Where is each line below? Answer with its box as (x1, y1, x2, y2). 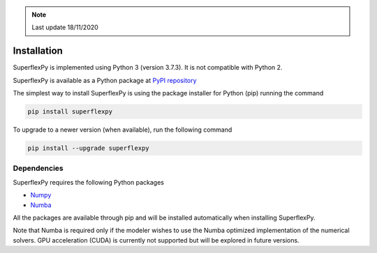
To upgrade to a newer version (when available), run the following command (13, 125, 232, 134)
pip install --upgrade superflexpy (27, 144, 149, 153)
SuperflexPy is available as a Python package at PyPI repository (13, 76, 197, 84)
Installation (13, 45, 63, 57)
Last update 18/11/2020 (31, 23, 99, 31)
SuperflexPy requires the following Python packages (13, 178, 164, 186)
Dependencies (13, 164, 64, 174)
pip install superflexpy (27, 108, 113, 116)
